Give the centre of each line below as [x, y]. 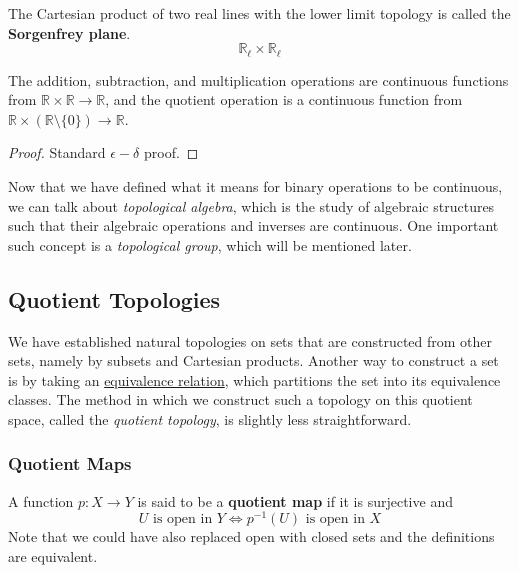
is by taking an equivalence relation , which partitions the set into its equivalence [254, 379]
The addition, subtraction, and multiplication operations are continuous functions [258, 79]
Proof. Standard [57, 152]
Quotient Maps [70, 463]
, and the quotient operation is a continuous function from [284, 99]
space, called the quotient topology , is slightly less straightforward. [210, 418]
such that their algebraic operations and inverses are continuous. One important [253, 225]
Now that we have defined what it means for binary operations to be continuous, [255, 186]
